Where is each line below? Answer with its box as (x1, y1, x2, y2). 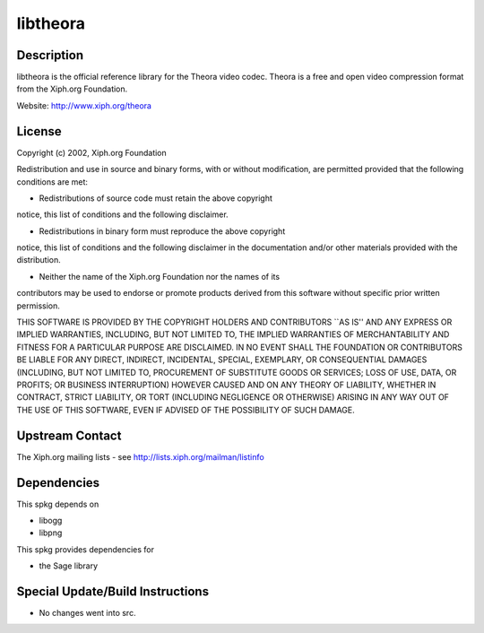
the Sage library (39, 560, 99, 571)
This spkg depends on (16, 499, 99, 509)
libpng (39, 527, 63, 538)
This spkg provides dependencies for (16, 543, 154, 555)
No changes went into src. (39, 608, 136, 619)
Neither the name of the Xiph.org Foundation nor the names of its (39, 271, 281, 282)
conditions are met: (16, 176, 89, 187)
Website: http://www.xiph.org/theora (16, 100, 152, 111)
